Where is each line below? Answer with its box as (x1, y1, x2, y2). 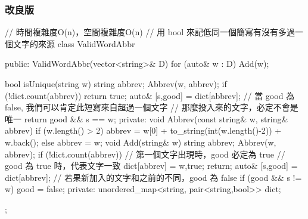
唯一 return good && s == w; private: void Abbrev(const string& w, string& (5, 112, 288, 125)
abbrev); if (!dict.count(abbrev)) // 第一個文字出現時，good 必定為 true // (5, 147, 285, 160)
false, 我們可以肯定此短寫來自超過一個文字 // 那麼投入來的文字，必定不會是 (5, 101, 298, 113)
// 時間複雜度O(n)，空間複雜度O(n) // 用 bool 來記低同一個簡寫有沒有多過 (5, 26, 295, 38)
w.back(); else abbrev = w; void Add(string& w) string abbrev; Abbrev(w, (5, 135, 276, 148)
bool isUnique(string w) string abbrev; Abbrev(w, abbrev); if (5, 78, 227, 90)
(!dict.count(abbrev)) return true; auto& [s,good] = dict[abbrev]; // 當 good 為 (5, 89, 295, 101)
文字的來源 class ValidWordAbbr (13, 37, 135, 50)
